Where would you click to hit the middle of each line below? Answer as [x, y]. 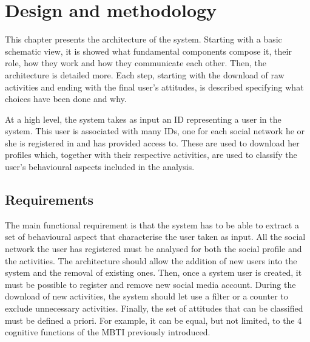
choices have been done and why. [66, 99]
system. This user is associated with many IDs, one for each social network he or [155, 131]
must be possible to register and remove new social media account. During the [150, 284]
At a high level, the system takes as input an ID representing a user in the [143, 119]
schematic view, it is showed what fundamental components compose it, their [148, 51]
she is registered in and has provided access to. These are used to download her [152, 142]
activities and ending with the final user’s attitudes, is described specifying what [154, 87]
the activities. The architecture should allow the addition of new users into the [151, 260]
